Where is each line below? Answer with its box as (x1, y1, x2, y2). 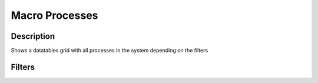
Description (11, 31, 55, 41)
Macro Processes (11, 9, 98, 22)
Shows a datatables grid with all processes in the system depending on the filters (11, 47, 208, 54)
